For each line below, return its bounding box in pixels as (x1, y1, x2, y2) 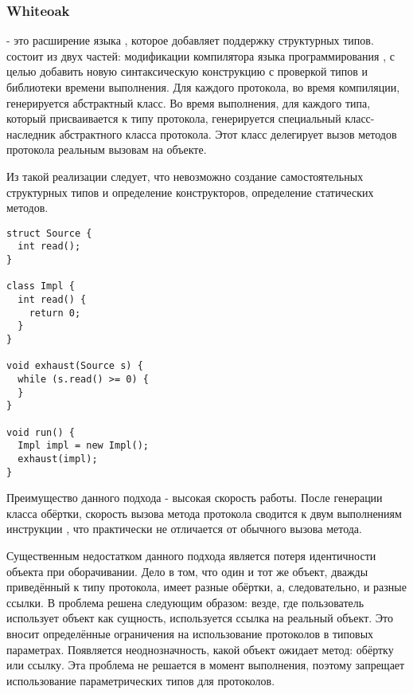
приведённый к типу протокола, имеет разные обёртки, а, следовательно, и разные (6, 578, 407, 595)
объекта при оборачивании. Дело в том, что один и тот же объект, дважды (6, 563, 368, 579)
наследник (6, 125, 56, 142)
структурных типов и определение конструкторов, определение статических (6, 183, 374, 200)
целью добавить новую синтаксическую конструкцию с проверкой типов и (6, 63, 368, 80)
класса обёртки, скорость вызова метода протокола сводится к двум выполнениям (6, 504, 402, 521)
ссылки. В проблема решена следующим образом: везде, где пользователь (6, 594, 364, 610)
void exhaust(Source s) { (6, 360, 143, 372)
